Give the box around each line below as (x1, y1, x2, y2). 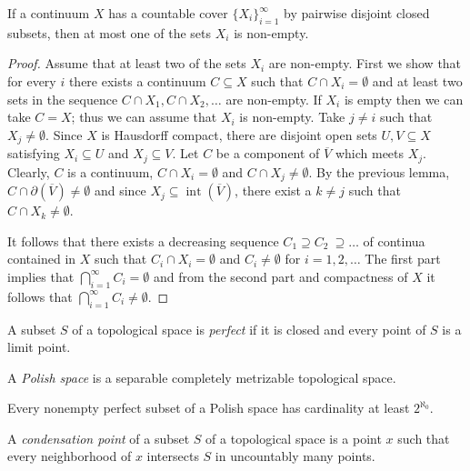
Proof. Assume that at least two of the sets (7, 54, 246, 73)
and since (94, 181, 146, 200)
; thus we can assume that (71, 107, 217, 126)
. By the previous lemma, (308, 162, 450, 181)
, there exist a (235, 181, 312, 200)
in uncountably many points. (215, 446, 375, 466)
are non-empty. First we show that (268, 54, 462, 73)
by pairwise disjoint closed (284, 4, 430, 22)
